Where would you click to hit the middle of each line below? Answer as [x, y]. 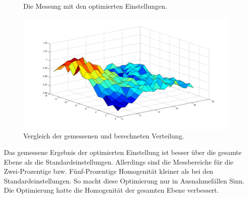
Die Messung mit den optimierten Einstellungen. [95, 6]
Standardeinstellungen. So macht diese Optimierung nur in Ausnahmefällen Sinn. [124, 180]
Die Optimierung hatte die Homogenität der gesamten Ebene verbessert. [111, 190]
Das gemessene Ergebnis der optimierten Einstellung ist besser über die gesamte [123, 152]
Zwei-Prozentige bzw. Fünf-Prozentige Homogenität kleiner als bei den [109, 171]
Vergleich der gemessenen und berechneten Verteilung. [104, 136]
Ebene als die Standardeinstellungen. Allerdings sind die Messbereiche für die [119, 161]
